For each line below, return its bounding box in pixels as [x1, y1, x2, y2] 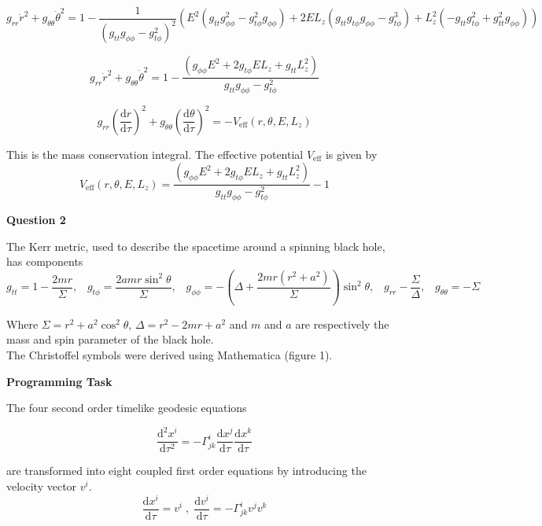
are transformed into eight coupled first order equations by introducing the [6, 462, 367, 479]
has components [6, 253, 83, 270]
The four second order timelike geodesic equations [6, 399, 247, 416]
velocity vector [6, 478, 77, 494]
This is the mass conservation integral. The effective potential [6, 145, 304, 162]
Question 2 [6, 212, 66, 228]
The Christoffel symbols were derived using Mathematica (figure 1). [6, 347, 333, 363]
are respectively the [295, 315, 389, 332]
